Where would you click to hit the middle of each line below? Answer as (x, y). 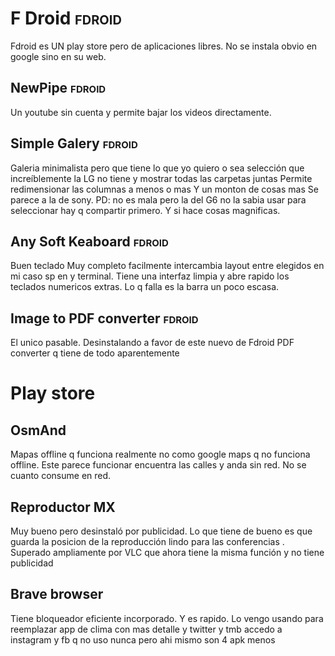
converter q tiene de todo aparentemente (95, 353)
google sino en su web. (58, 56)
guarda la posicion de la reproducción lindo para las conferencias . (147, 541)
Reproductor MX (63, 507)
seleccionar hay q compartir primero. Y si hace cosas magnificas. (145, 210)
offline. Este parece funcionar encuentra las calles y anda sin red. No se (158, 465)
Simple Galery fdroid (74, 143)
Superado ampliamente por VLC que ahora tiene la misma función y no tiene (167, 552)
